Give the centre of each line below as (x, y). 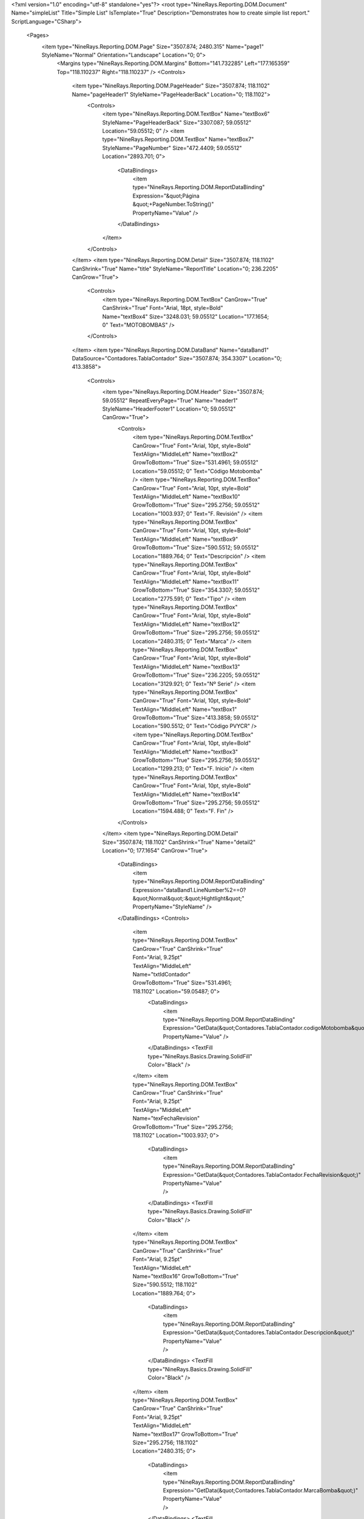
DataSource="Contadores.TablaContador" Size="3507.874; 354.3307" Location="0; (177, 358)
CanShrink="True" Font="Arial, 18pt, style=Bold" (163, 308)
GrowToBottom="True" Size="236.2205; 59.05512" (197, 675)
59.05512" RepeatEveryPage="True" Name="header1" (170, 400)
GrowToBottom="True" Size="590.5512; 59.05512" (196, 547)
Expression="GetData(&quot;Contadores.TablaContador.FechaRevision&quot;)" (262, 1174)
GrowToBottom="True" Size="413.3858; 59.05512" (196, 718)
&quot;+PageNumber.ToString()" (173, 204)
